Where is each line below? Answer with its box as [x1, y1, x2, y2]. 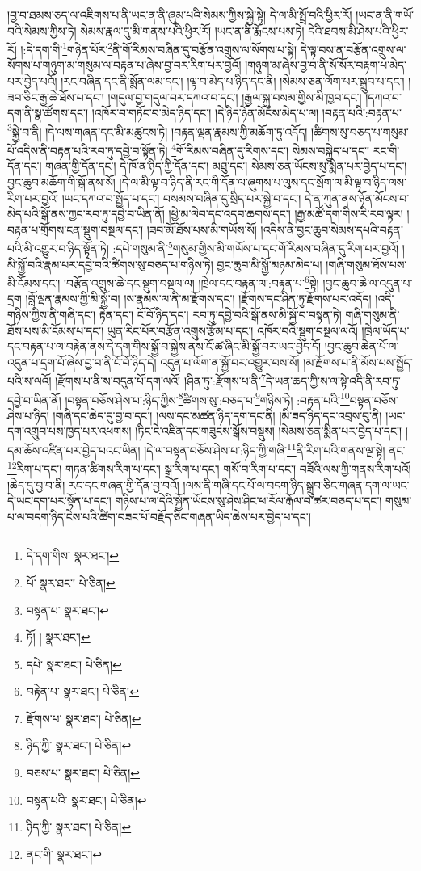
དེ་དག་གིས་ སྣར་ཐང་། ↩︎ [26, 547, 120, 564]
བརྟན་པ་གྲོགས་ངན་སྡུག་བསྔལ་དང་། [7, 221, 144, 238]
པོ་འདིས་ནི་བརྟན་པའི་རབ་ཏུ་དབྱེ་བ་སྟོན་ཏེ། [7, 141, 168, 158]
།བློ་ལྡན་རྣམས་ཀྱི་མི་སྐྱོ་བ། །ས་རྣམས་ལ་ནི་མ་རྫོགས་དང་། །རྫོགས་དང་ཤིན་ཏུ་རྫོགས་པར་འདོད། [25, 290, 372, 307]
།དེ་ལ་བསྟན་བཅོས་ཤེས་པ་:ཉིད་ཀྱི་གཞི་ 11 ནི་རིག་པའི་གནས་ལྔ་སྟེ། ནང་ [144, 440, 406, 458]
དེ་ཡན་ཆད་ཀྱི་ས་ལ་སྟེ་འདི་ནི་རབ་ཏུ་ [265, 372, 401, 389]
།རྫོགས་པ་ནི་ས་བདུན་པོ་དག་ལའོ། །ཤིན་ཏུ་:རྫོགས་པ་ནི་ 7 [55, 370, 266, 389]
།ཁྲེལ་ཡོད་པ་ [361, 322, 410, 339]
